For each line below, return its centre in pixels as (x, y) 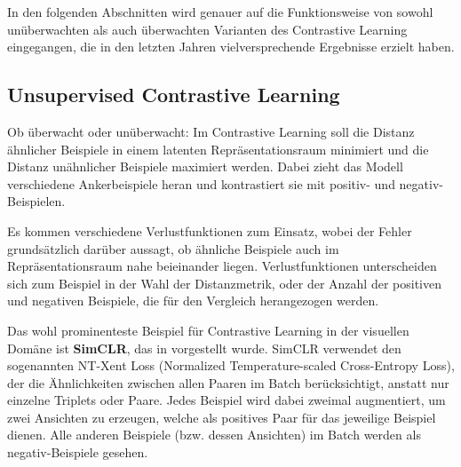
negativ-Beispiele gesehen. (78, 452)
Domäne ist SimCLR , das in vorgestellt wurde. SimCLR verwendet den (204, 348)
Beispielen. (36, 201)
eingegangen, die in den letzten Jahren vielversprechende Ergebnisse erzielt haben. (231, 47)
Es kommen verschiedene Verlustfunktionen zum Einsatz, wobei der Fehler (210, 230)
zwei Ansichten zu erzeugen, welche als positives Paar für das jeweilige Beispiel (222, 417)
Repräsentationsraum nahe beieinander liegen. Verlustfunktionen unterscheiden (222, 266)
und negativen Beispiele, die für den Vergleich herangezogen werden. (193, 301)
